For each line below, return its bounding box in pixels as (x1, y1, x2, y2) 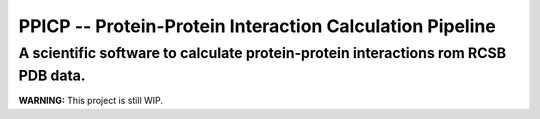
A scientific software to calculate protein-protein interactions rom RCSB (18, 44, 507, 62)
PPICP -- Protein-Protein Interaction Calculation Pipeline (18, 15, 497, 37)
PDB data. (18, 66, 86, 85)
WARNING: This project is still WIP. (18, 95, 164, 107)
